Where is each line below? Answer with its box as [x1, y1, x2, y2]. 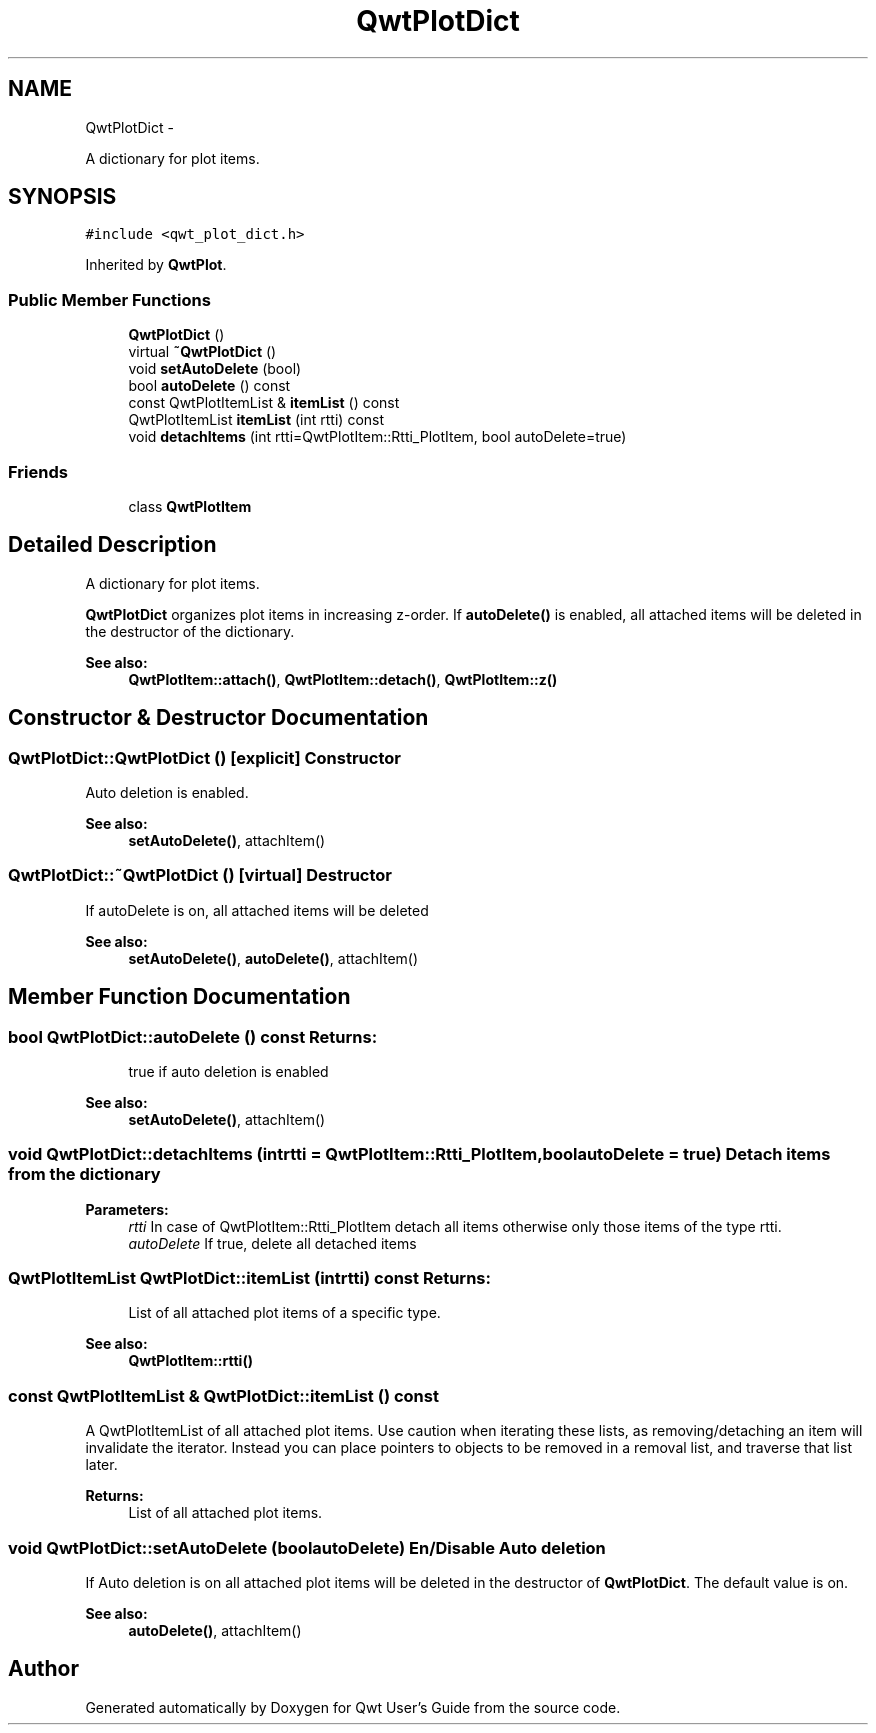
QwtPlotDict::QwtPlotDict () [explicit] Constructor [8, 747, 401, 768]
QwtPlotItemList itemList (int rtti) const [128, 411, 385, 429]
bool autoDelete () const [128, 377, 291, 395]
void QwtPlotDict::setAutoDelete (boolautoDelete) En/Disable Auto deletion [8, 1537, 606, 1558]
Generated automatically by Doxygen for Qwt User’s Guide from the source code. [85, 1698, 621, 1716]
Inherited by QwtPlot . [85, 256, 227, 274]
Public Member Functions [8, 289, 211, 310]
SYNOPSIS [8, 184, 117, 210]
